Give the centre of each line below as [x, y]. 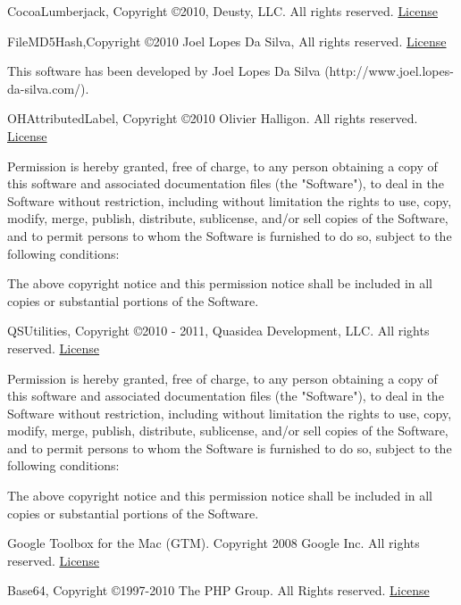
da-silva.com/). [48, 88]
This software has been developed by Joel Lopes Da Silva [164, 71]
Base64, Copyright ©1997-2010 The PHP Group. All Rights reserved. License [218, 590]
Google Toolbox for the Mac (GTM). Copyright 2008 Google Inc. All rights [214, 543]
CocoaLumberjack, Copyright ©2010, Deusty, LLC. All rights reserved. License [222, 11]
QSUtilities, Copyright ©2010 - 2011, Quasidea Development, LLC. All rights [218, 331]
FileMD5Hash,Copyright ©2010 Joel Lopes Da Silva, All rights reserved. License [227, 41]
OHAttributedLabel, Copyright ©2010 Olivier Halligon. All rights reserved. [213, 118]
